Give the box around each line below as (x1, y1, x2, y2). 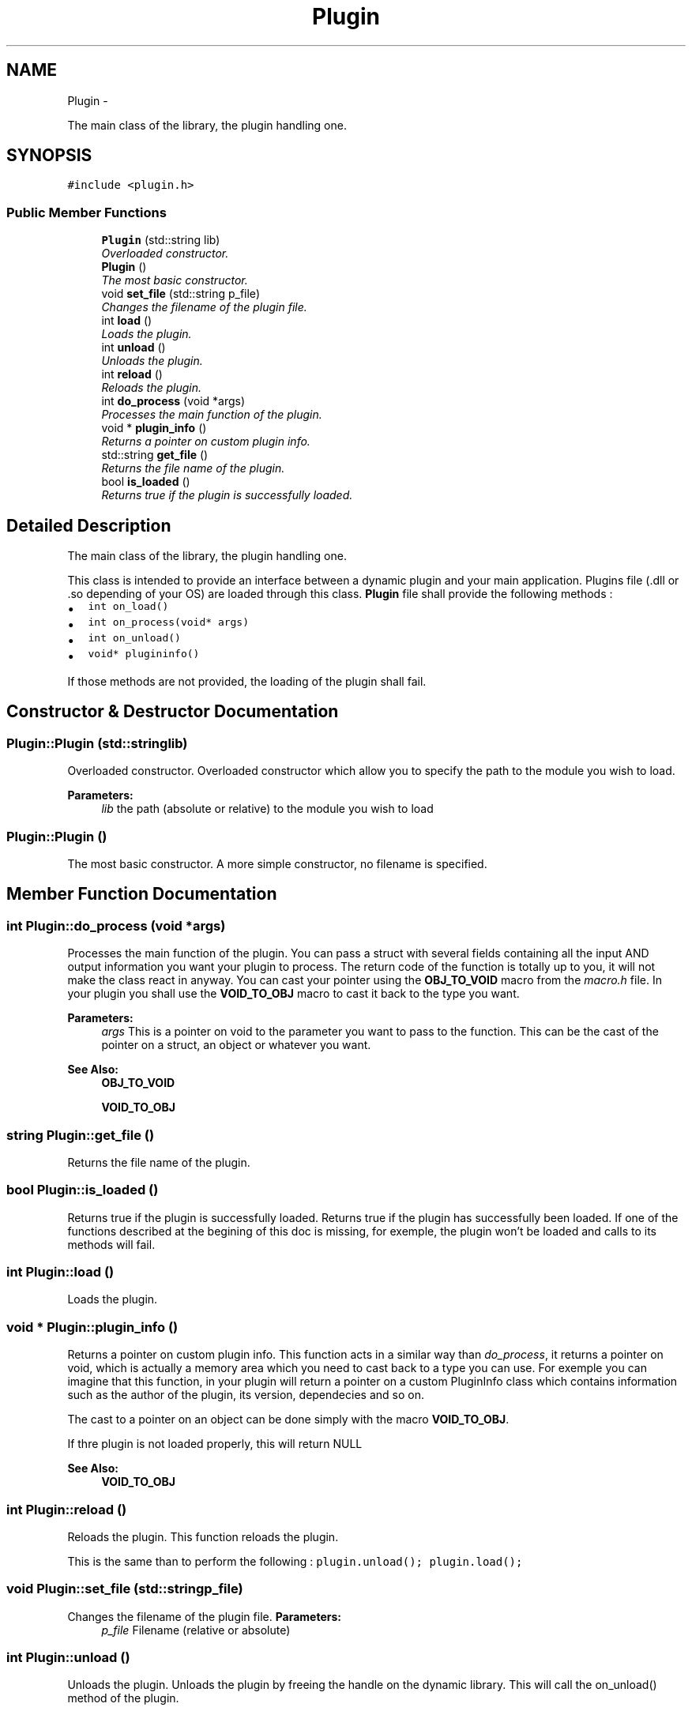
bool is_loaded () (101, 475, 190, 489)
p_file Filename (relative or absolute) (101, 1623, 291, 1637)
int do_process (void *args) (101, 394, 246, 408)
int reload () (101, 367, 163, 382)
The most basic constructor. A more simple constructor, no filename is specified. (67, 857, 487, 871)
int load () (101, 314, 152, 328)
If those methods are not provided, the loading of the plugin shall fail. (67, 675, 427, 689)
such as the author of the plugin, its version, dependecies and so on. (67, 1388, 424, 1402)
